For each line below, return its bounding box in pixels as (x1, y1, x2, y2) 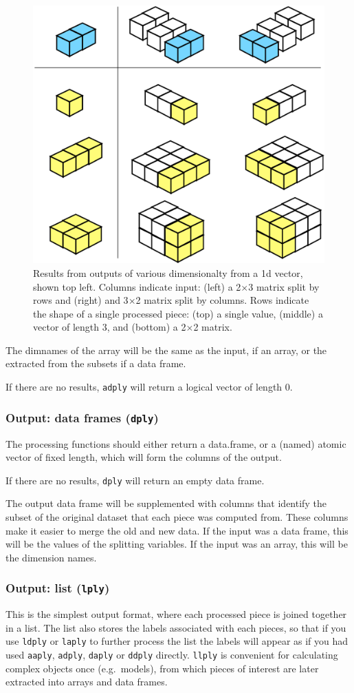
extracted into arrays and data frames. (5, 674, 168, 689)
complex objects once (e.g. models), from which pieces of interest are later (5, 661, 319, 675)
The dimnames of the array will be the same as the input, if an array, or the (5, 342, 327, 357)
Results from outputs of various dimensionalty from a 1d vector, (33, 265, 303, 280)
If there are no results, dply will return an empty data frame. (5, 473, 265, 487)
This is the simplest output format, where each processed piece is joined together (5, 607, 347, 621)
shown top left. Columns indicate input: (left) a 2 (33, 279, 241, 293)
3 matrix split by (248, 279, 320, 293)
